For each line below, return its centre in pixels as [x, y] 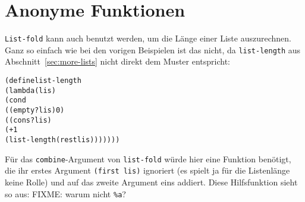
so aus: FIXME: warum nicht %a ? [65, 193]
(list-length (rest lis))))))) [62, 140]
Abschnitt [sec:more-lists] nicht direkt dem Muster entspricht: [118, 61]
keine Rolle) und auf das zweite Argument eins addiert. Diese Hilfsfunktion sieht [151, 182]
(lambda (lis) [30, 90]
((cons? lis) [28, 120]
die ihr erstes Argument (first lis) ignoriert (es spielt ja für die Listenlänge [147, 170]
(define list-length [43, 81]
